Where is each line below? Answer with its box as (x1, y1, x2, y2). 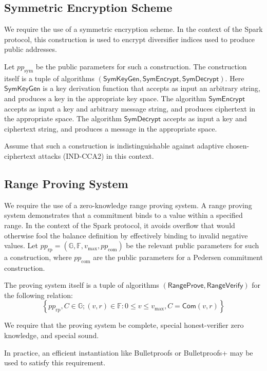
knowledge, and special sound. (4, 330, 99, 341)
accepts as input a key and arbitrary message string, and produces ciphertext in (4, 103, 256, 114)
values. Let (4, 240, 38, 251)
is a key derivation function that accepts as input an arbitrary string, (43, 83, 260, 94)
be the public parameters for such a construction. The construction (35, 61, 247, 71)
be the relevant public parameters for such (126, 240, 259, 251)
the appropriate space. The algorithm (4, 113, 122, 124)
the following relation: (4, 289, 73, 300)
